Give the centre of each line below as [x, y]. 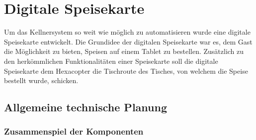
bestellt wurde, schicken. [41, 80]
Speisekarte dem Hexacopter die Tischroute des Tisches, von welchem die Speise [126, 70]
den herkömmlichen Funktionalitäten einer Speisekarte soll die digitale [111, 61]
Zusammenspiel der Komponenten [74, 131]
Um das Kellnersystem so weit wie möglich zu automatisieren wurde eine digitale [127, 32]
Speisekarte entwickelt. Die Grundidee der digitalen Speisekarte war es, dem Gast [128, 41]
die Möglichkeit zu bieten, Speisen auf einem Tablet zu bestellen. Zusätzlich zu [124, 51]
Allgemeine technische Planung [85, 107]
